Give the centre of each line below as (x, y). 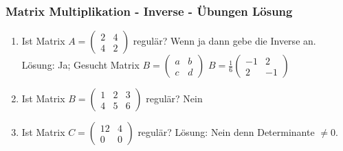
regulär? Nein (174, 98)
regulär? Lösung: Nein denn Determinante (226, 132)
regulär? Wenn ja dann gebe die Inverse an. (224, 41)
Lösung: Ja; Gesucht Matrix (80, 65)
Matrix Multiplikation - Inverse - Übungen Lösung (149, 11)
